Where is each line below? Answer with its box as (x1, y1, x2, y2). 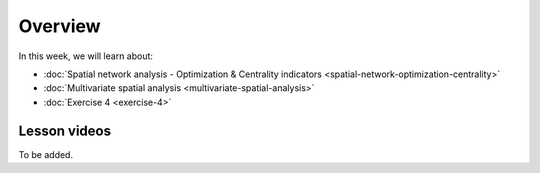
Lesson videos (18, 122, 112, 139)
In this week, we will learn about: (18, 50, 154, 62)
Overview (18, 15, 101, 37)
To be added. (18, 148, 74, 160)
